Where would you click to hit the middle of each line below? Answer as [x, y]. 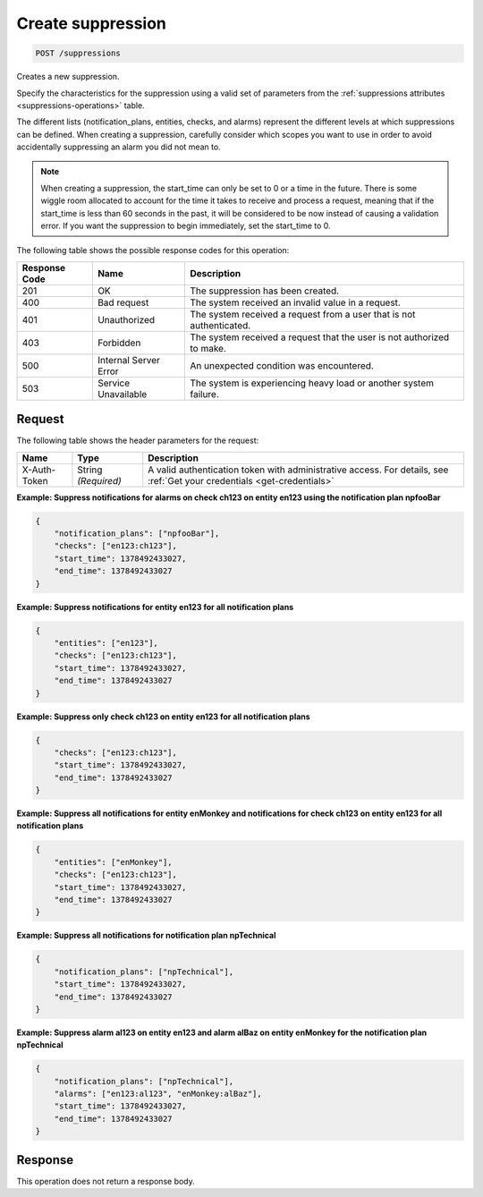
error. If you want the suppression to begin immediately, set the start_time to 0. [186, 226]
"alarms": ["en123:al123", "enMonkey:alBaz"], [158, 1094]
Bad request [123, 302]
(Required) [100, 480]
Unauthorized [126, 319]
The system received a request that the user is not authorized [319, 337]
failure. [204, 394]
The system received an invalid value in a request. [295, 302]
